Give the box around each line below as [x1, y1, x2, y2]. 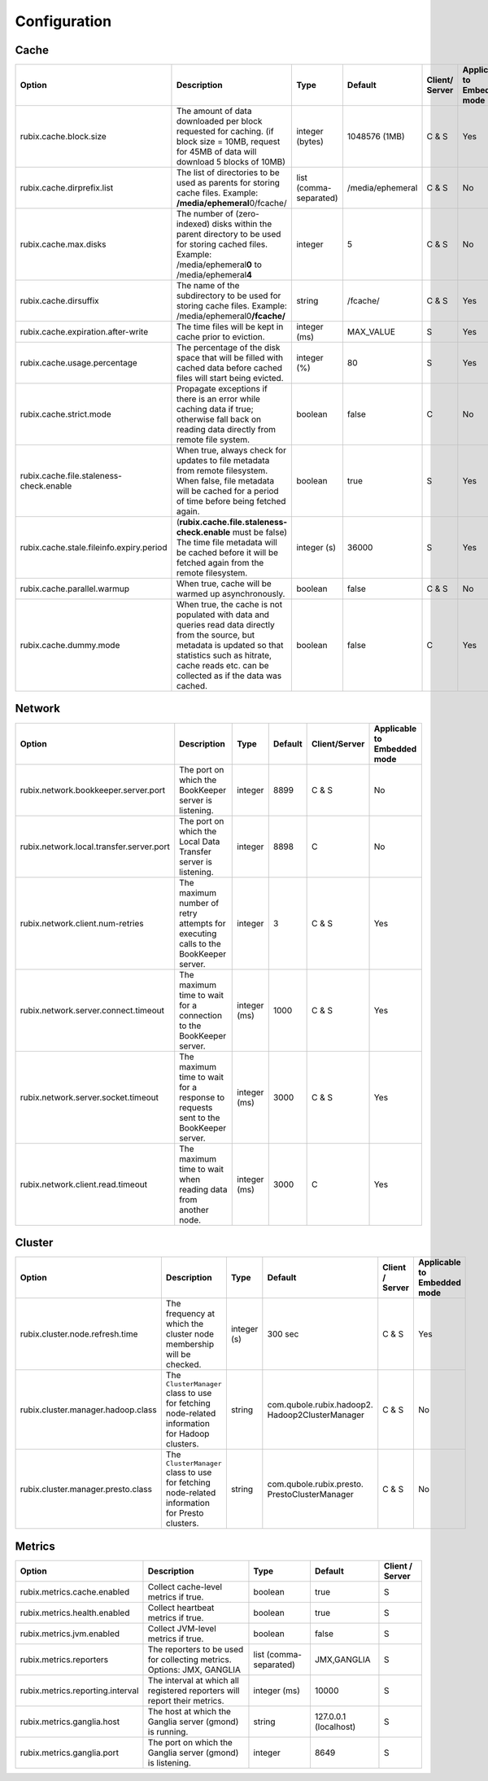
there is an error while [176, 393, 260, 405]
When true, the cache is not [176, 599, 283, 610]
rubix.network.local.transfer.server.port [20, 841, 170, 852]
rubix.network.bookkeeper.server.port [20, 784, 166, 795]
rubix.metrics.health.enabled [20, 1607, 130, 1618]
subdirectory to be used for [176, 290, 281, 301]
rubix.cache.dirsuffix [20, 295, 99, 307]
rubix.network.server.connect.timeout [20, 1004, 164, 1016]
